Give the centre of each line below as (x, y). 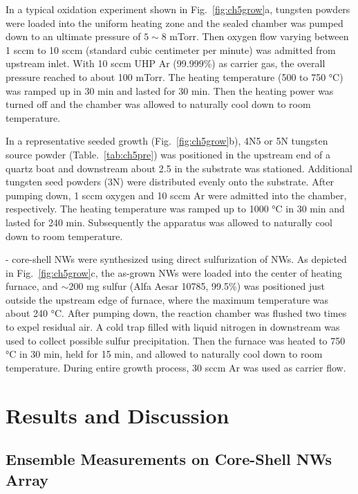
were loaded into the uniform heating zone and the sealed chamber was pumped (175, 22)
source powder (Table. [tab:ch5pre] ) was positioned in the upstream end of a (168, 154)
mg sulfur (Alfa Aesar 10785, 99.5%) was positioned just (206, 286)
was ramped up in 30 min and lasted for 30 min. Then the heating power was (170, 90)
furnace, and (32, 286)
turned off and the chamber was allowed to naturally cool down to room (158, 104)
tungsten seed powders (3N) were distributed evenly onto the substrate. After (170, 182)
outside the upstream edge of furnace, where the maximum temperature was (167, 299)
